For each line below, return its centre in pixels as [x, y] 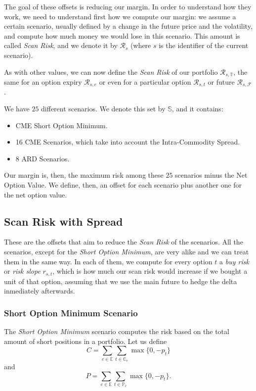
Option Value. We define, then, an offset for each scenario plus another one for [123, 185]
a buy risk [234, 261]
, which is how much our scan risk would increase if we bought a [150, 271]
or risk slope [22, 271]
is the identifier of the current [204, 45]
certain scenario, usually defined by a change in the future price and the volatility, [128, 26]
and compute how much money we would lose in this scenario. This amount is [122, 35]
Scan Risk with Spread [64, 221]
